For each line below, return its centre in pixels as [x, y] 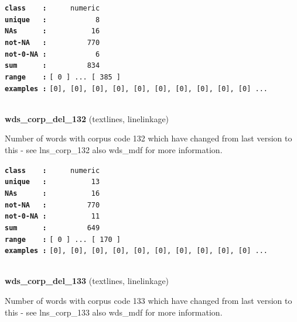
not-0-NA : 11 [52, 217]
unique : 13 [52, 182]
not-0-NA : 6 [52, 54]
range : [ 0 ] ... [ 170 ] [63, 239]
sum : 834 [52, 66]
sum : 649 [52, 228]
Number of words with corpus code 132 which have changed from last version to [148, 138]
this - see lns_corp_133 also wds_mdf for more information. [114, 312]
